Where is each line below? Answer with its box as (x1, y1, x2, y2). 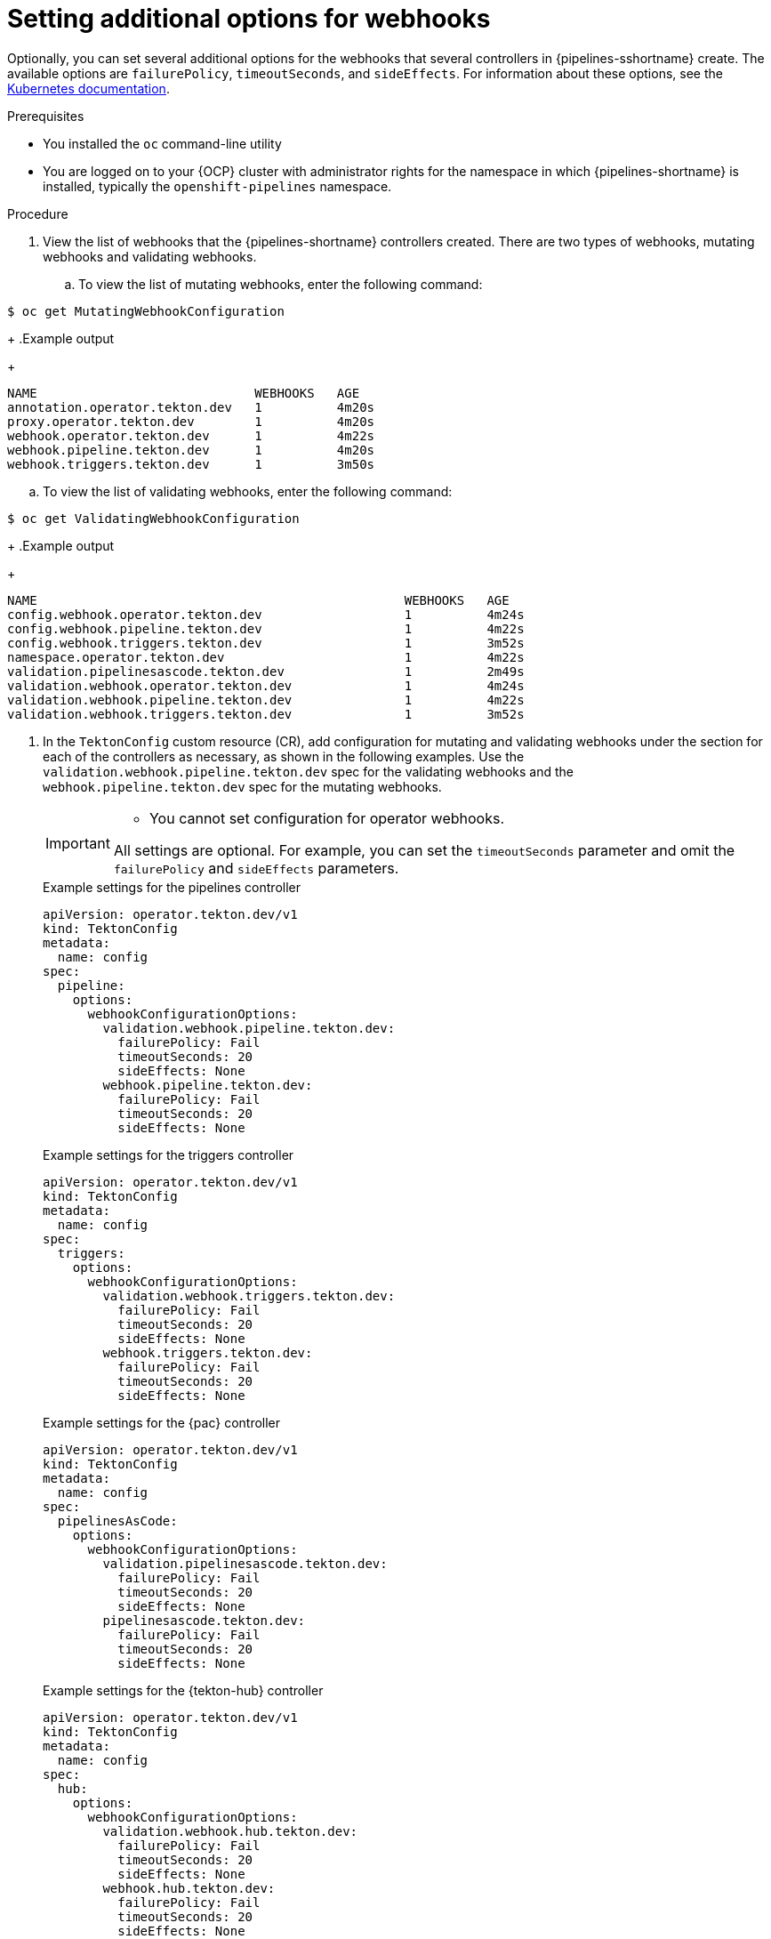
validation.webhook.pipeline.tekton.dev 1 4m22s (7, 692, 525, 707)
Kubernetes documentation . (7, 80, 170, 96)
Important (45, 833, 110, 852)
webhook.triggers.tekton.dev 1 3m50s (7, 456, 375, 471)
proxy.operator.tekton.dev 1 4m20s (7, 414, 375, 429)
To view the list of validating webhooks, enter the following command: (43, 483, 453, 499)
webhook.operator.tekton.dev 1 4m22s (7, 428, 375, 443)
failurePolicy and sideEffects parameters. (113, 858, 399, 877)
